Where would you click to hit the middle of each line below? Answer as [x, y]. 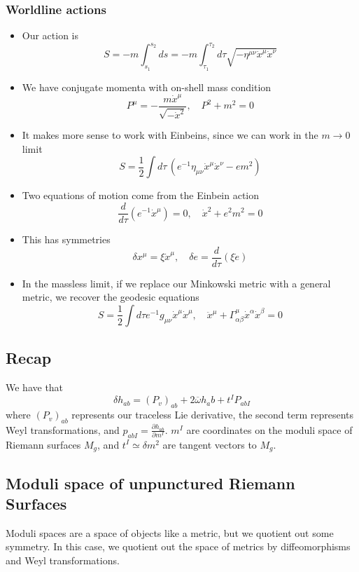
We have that [35, 387]
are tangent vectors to [210, 444]
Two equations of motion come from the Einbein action [141, 195]
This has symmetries [66, 239]
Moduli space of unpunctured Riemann [150, 483]
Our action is [50, 35]
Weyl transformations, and [63, 429]
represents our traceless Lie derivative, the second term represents [213, 415]
